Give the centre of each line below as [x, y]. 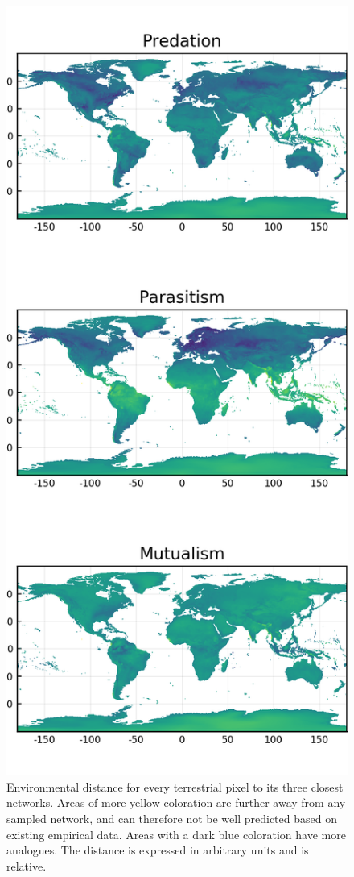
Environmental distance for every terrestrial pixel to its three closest [175, 786]
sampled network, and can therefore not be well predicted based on [172, 818]
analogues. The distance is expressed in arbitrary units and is [158, 850]
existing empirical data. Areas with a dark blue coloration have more [176, 834]
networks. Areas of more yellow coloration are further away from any [176, 802]
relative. [27, 865]
